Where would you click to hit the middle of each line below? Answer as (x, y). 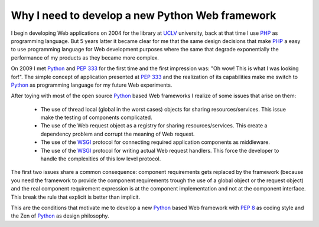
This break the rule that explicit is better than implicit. (76, 197)
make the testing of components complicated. (97, 117)
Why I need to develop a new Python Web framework (144, 15)
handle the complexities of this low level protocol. (101, 159)
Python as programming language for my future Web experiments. (92, 85)
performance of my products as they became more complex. (85, 57)
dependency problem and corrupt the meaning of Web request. (118, 134)
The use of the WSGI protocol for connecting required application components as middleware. (155, 142)
